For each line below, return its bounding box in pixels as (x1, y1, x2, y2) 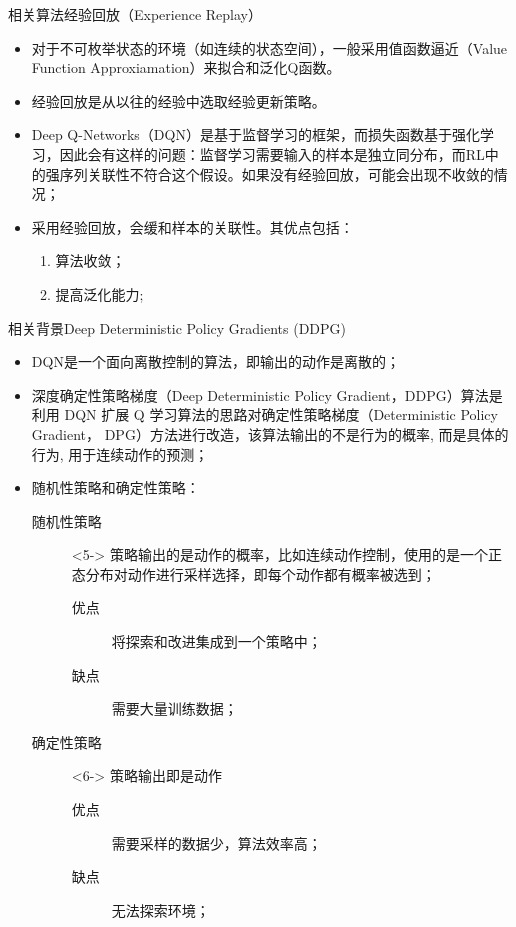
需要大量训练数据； (111, 698, 238, 719)
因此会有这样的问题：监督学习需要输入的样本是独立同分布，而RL (59, 143, 485, 164)
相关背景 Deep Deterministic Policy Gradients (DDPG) (8, 317, 346, 338)
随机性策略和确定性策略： (31, 477, 200, 498)
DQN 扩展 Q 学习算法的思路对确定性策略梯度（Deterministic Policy (64, 404, 498, 425)
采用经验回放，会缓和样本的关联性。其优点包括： (31, 216, 354, 237)
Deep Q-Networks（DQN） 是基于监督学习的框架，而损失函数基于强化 (31, 124, 480, 145)
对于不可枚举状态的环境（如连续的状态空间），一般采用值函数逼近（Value (31, 37, 508, 58)
